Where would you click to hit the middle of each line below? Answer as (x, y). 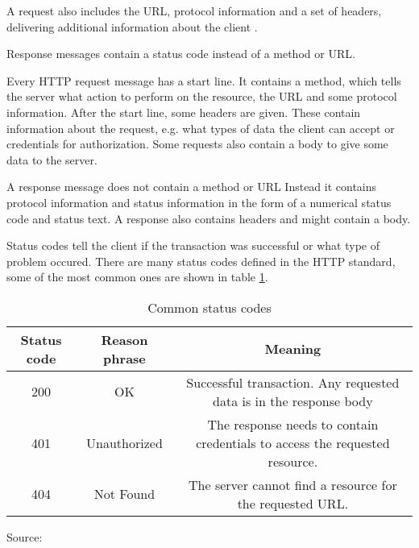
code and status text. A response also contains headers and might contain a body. (209, 218)
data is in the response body (293, 401)
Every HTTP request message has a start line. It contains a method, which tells (204, 80)
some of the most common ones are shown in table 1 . (137, 277)
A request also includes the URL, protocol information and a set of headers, (194, 10)
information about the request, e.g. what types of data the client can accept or (201, 128)
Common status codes (209, 307)
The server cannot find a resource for (293, 484)
